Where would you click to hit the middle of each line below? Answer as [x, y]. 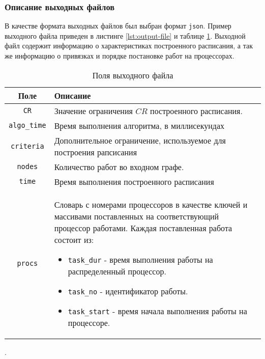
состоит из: [74, 239]
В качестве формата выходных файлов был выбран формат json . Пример [118, 26]
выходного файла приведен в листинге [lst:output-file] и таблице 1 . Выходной [125, 35]
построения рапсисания [96, 152]
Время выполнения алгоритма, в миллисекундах [139, 125]
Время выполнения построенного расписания [134, 181]
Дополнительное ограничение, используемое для [140, 140]
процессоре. [89, 322]
